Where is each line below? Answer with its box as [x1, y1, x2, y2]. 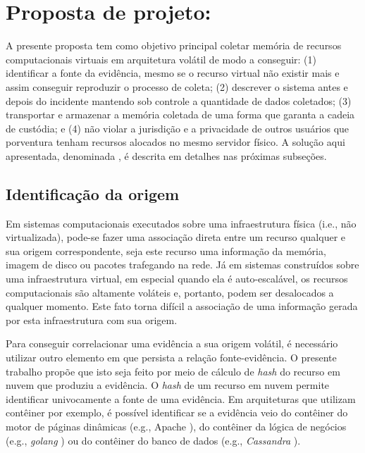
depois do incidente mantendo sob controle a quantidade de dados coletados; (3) [6, 93, 352, 108]
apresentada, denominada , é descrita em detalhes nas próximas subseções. [6, 148, 327, 163]
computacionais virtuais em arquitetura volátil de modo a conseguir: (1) [6, 51, 317, 66]
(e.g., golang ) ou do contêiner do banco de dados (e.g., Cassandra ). [6, 433, 301, 447]
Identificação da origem [6, 182, 180, 204]
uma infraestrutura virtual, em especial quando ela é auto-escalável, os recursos [6, 271, 348, 286]
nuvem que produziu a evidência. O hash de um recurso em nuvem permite [6, 378, 330, 392]
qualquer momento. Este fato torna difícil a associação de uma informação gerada [6, 299, 358, 314]
